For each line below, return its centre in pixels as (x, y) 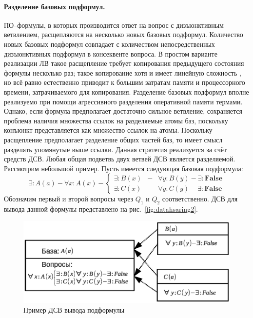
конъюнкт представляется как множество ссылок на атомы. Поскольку (108, 130)
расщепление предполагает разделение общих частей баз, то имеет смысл (113, 139)
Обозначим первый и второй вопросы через (69, 199)
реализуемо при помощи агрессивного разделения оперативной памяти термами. (123, 101)
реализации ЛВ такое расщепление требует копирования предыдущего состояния (124, 63)
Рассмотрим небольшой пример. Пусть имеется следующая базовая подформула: (124, 168)
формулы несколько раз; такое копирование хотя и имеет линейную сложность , (123, 72)
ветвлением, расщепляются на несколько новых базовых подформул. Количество (124, 34)
